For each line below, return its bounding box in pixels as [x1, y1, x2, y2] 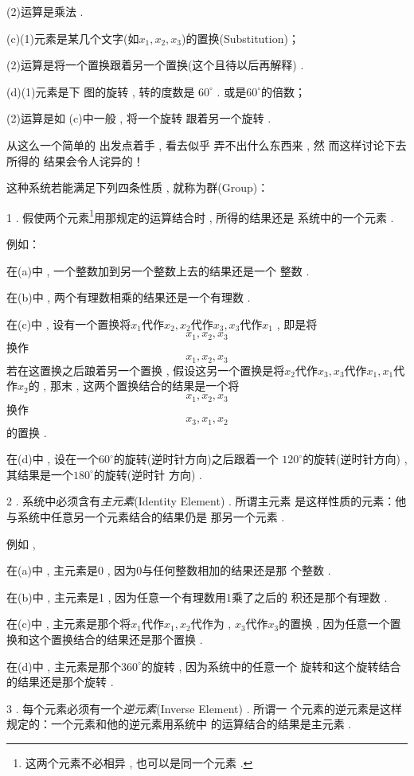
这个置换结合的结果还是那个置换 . [28, 630, 203, 647]
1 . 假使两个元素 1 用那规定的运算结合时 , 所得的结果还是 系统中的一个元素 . [6, 206, 394, 225]
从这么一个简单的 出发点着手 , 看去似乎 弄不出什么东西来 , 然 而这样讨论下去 [6, 136, 407, 153]
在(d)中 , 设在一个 [6, 450, 99, 467]
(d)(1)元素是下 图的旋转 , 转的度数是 [6, 83, 195, 99]
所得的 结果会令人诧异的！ [6, 152, 144, 169]
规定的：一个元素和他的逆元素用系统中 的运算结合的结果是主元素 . [6, 716, 352, 732]
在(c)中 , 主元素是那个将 [6, 615, 131, 632]
